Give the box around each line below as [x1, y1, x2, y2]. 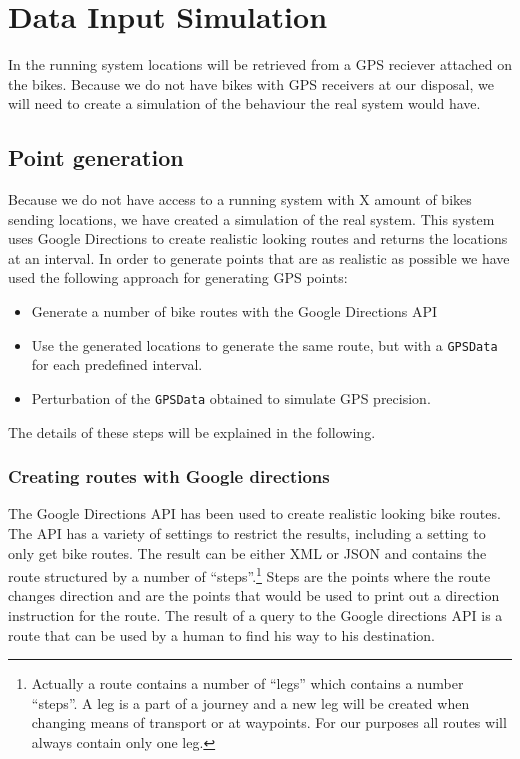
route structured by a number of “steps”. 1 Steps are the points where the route [8, 563, 491, 586]
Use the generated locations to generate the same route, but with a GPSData [31, 334, 498, 355]
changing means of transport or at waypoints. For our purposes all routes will [31, 712, 507, 733]
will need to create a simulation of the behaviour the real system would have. [8, 93, 481, 114]
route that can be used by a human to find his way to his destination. [8, 624, 435, 645]
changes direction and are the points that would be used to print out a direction [8, 585, 500, 606]
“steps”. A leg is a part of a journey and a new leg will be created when [31, 692, 470, 713]
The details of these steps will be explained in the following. [8, 421, 376, 442]
